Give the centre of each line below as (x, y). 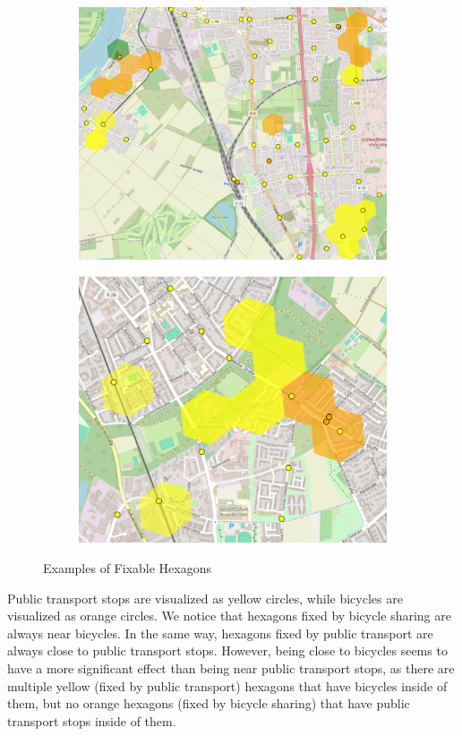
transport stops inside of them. (92, 720)
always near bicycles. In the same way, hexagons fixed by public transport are (220, 633)
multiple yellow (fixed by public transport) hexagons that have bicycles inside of (227, 685)
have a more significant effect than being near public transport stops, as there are (231, 668)
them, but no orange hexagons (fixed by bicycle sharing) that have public (209, 703)
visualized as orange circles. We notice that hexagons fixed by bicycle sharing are (229, 616)
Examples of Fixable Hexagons (127, 568)
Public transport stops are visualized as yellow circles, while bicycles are (205, 598)
